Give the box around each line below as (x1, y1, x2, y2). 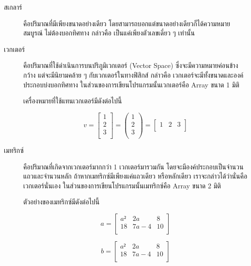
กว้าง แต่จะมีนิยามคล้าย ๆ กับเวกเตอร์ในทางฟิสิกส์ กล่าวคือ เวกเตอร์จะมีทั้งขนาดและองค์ (23, 69, 244, 80)
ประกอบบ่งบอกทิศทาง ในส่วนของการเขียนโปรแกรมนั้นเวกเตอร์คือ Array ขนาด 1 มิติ (23, 79, 239, 89)
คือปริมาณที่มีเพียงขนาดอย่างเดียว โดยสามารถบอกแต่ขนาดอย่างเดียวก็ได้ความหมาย (23, 18, 231, 28)
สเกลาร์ (4, 2, 22, 12)
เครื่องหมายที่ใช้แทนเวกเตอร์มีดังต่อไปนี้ (23, 96, 122, 106)
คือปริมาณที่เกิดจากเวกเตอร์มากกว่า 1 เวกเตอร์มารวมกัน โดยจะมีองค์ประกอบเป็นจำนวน (23, 161, 244, 171)
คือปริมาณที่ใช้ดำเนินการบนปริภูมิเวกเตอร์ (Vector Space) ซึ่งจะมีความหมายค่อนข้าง (23, 60, 238, 70)
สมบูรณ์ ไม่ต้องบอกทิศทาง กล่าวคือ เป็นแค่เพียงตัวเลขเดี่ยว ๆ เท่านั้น (23, 28, 195, 38)
